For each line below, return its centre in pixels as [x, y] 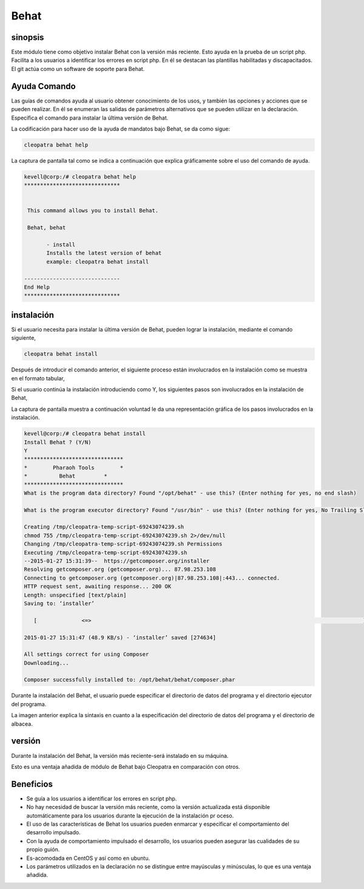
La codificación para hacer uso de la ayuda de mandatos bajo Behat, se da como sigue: [121, 129]
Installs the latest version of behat [104, 253]
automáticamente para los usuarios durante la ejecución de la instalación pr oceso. [130, 816]
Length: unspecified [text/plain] [75, 595]
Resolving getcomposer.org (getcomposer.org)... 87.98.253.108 [120, 570]
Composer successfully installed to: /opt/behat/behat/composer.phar [130, 680]
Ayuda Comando [43, 86]
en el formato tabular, [38, 378]
